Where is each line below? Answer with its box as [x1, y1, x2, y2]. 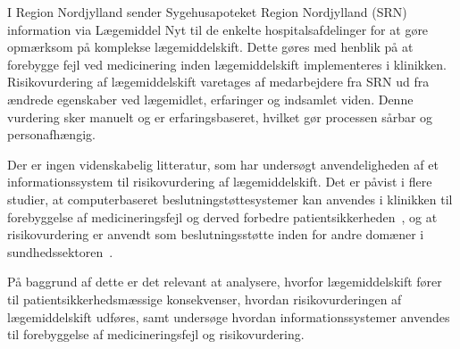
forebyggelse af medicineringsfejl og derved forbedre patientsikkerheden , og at [7, 207, 438, 226]
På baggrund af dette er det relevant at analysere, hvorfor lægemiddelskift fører [7, 272, 442, 291]
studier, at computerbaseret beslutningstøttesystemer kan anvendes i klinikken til [7, 189, 453, 208]
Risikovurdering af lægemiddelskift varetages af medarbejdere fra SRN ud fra [7, 72, 430, 91]
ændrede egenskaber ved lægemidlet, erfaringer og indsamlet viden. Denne [7, 89, 414, 108]
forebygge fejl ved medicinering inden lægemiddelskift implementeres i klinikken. [7, 54, 447, 73]
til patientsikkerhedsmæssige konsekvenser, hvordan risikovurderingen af [7, 289, 402, 308]
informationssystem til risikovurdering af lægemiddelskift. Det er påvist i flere [7, 172, 432, 191]
